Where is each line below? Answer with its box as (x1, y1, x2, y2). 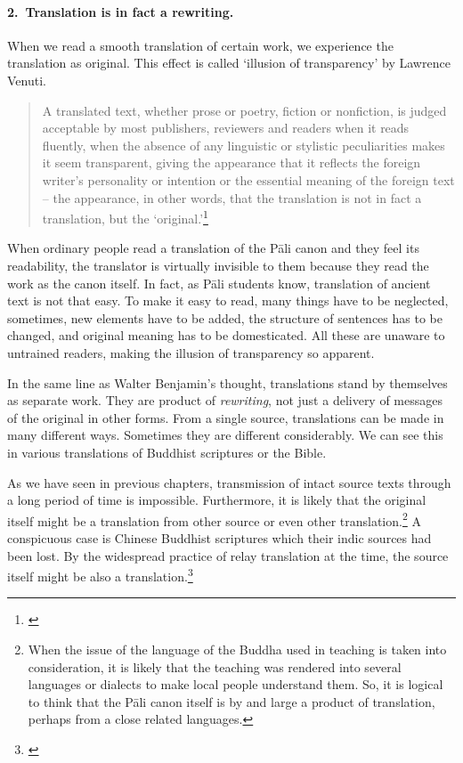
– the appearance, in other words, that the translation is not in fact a (42, 188, 422, 207)
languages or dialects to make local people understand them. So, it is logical (28, 675, 443, 694)
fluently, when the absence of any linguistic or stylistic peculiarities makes (42, 135, 445, 154)
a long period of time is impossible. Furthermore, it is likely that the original (7, 491, 426, 509)
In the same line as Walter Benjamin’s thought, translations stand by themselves (7, 373, 448, 392)
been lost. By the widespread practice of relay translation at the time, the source (7, 546, 449, 564)
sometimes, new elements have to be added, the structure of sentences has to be (7, 308, 443, 327)
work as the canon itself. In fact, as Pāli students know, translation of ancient (7, 273, 431, 292)
